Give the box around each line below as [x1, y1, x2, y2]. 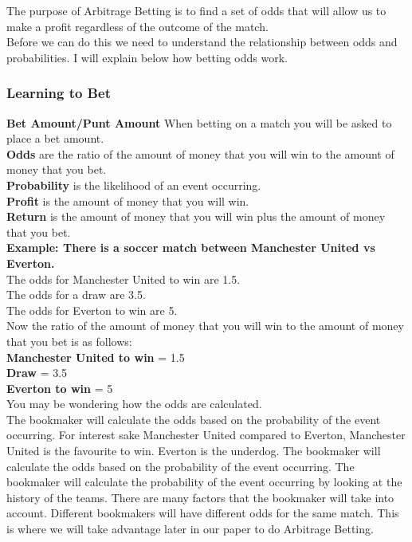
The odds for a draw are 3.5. [6, 286, 146, 303]
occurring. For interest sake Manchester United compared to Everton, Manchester [6, 426, 406, 443]
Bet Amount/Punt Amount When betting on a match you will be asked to [6, 114, 392, 131]
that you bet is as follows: [6, 332, 132, 349]
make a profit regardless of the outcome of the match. [6, 18, 269, 34]
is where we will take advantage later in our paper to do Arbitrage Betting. [6, 520, 374, 537]
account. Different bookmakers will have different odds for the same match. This [6, 505, 399, 521]
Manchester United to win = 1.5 [6, 348, 185, 365]
